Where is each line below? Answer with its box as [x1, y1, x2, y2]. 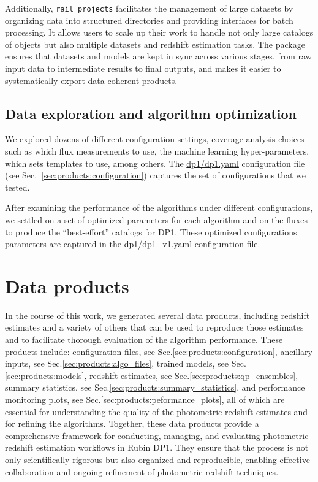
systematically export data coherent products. [5, 74, 178, 86]
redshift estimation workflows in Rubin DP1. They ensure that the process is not [5, 441, 309, 454]
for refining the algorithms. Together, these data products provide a [5, 417, 259, 430]
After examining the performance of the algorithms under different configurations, [5, 201, 313, 214]
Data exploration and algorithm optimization [5, 104, 297, 123]
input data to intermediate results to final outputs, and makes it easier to [5, 62, 281, 75]
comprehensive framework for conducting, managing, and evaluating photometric [5, 429, 309, 442]
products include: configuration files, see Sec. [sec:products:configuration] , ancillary [5, 345, 312, 358]
